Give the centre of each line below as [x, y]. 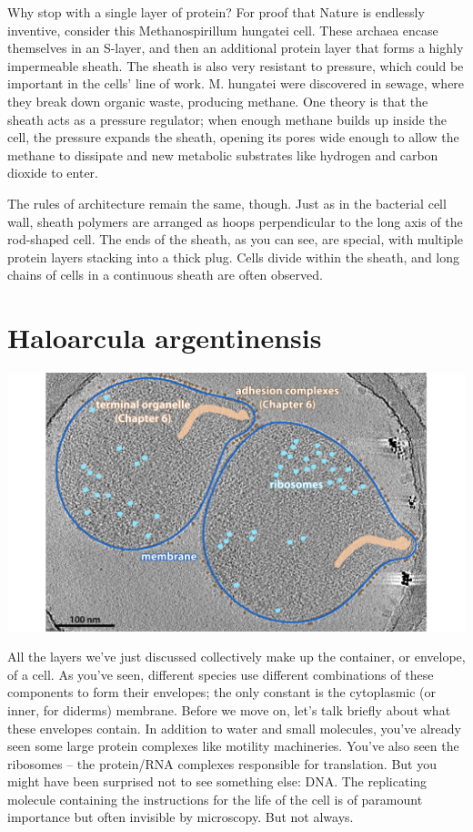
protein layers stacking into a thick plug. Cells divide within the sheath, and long [234, 257]
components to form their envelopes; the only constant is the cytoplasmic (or [222, 692]
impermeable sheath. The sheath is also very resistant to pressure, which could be [236, 65]
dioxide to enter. [53, 173]
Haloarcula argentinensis [165, 338]
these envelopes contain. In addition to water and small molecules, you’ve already [234, 728]
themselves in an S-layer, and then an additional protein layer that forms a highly [236, 48]
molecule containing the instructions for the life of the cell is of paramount [215, 799]
